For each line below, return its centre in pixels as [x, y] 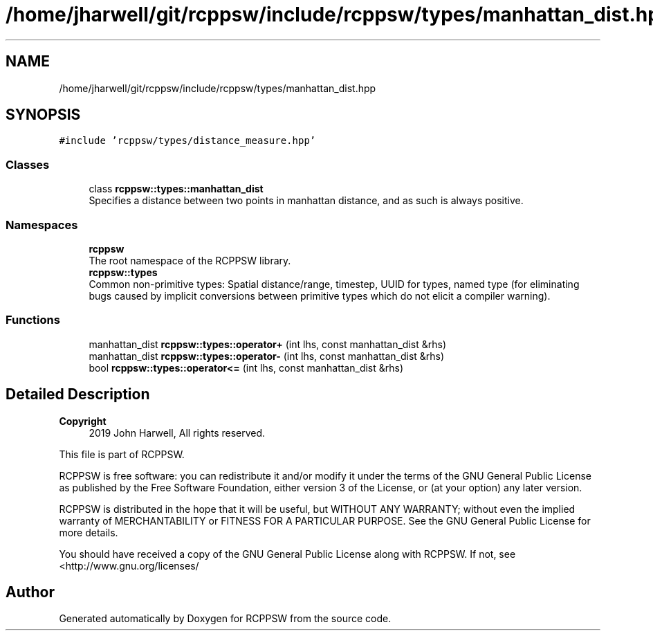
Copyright [83, 421]
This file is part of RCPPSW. [122, 454]
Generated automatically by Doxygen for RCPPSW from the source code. [225, 619]
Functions [33, 320]
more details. [89, 532]
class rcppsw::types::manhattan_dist [176, 189]
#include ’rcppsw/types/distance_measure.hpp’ [187, 141]
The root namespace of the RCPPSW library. [190, 260]
